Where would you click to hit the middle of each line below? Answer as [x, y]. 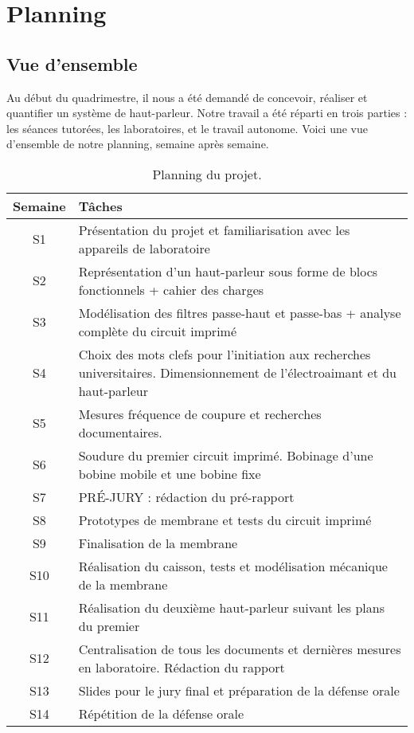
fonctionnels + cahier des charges [171, 289]
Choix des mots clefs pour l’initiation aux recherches [225, 354]
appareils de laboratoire [144, 248]
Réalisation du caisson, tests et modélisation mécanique [233, 566]
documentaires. [120, 432]
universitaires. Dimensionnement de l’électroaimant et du [237, 372]
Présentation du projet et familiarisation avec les [214, 229]
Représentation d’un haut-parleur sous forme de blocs [228, 271]
